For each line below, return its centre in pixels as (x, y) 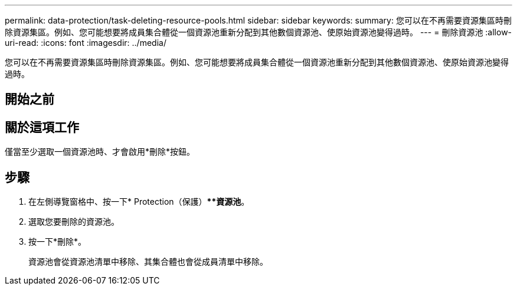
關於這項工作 (42, 127)
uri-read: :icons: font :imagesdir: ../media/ (86, 43)
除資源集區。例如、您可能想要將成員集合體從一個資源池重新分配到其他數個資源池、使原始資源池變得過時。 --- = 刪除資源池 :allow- (258, 32)
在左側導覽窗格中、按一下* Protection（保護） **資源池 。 (139, 202)
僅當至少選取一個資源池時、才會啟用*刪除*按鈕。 (100, 152)
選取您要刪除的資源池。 (74, 222)
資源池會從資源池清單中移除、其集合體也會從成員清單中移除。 (148, 262)
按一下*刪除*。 (58, 242)
